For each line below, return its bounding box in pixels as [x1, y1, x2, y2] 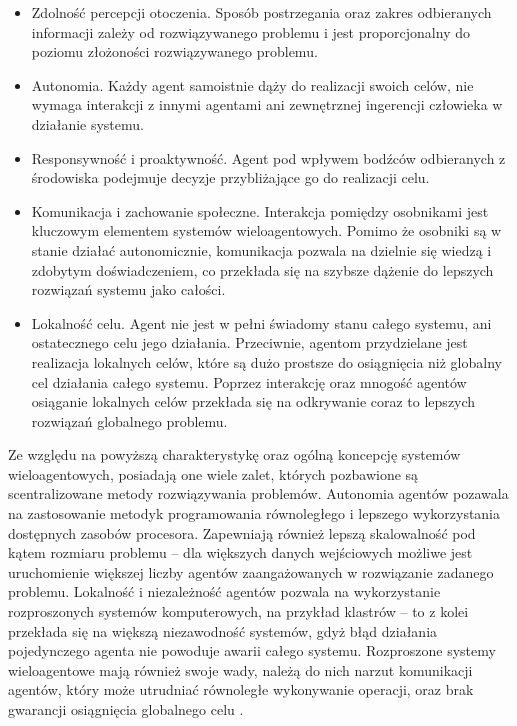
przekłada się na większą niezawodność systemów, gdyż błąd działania [8, 620, 438, 641]
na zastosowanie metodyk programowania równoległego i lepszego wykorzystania [8, 503, 501, 524]
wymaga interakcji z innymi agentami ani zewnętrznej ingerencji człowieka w [31, 94, 503, 115]
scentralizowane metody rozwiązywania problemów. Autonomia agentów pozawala [8, 483, 509, 504]
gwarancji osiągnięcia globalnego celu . [8, 699, 244, 719]
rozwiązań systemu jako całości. [31, 279, 226, 300]
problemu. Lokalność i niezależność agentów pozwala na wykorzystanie [8, 581, 441, 602]
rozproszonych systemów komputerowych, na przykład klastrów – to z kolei [8, 601, 469, 622]
